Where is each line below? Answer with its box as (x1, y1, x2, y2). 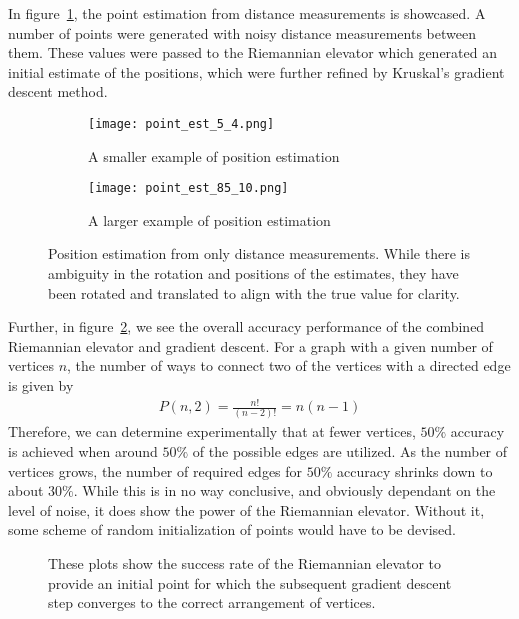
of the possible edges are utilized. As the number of (192, 441, 508, 462)
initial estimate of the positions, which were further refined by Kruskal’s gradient (8, 61, 505, 82)
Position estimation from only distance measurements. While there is (48, 243, 470, 264)
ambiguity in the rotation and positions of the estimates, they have (48, 263, 459, 284)
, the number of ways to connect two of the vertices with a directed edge (67, 355, 511, 376)
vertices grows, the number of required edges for (8, 460, 303, 481)
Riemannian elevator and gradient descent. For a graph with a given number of (8, 335, 493, 356)
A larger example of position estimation (88, 209, 331, 230)
